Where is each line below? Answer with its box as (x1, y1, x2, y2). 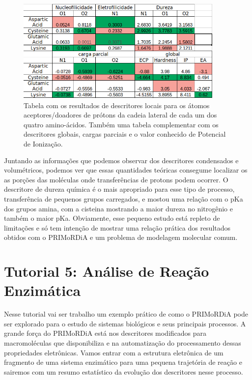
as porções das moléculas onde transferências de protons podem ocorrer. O (4, 174, 228, 184)
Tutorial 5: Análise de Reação (4, 261, 209, 281)
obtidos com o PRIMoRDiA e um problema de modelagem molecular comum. (4, 232, 238, 242)
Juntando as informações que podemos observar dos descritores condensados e (4, 155, 239, 165)
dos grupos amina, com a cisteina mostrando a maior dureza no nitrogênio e (4, 203, 233, 213)
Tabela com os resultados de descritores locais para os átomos (24, 100, 210, 110)
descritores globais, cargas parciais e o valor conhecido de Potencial (24, 129, 226, 139)
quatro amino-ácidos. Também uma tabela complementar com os (24, 119, 219, 129)
